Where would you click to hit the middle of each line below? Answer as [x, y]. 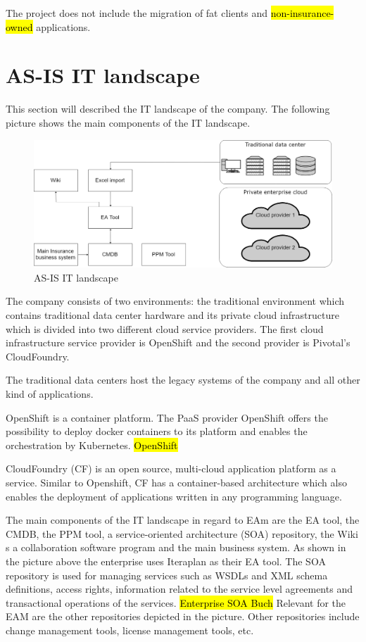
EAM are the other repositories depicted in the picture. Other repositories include [183, 616]
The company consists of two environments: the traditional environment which [175, 301]
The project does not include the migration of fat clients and [137, 13]
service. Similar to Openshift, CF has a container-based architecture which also [176, 482]
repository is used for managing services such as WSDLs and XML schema [167, 575]
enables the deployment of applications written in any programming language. [174, 496]
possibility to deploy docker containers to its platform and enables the [157, 431]
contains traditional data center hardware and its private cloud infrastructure [172, 315]
